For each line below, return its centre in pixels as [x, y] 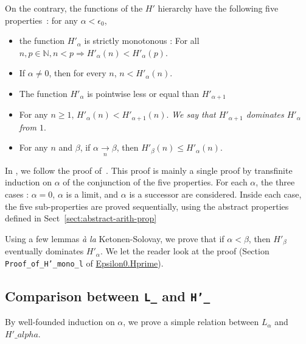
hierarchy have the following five [218, 8]
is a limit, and [92, 194]
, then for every [78, 73]
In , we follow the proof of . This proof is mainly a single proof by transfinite [149, 170]
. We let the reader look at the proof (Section [185, 251]
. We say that [191, 114]
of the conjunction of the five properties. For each [155, 182]
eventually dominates [44, 251]
